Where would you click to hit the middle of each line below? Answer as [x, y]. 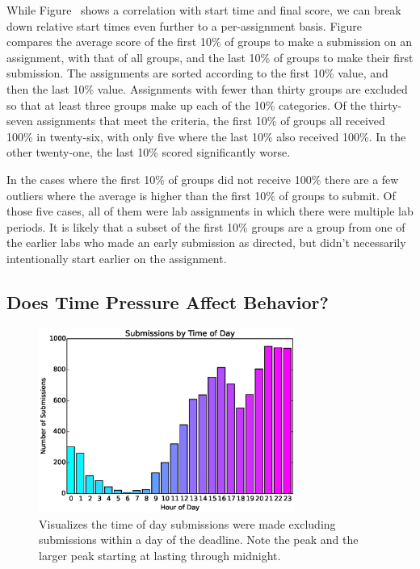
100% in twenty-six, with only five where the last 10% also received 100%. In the [206, 136]
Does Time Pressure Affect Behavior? [168, 301]
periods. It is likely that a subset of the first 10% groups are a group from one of [206, 226]
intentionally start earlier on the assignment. [117, 258]
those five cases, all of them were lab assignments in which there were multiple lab [210, 211]
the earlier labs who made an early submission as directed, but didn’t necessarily [206, 243]
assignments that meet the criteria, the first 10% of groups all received [211, 121]
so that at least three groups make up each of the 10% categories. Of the [186, 105]
